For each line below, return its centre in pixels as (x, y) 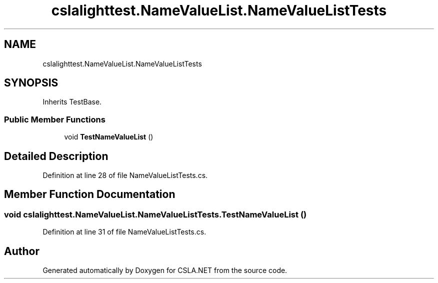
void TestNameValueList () (109, 137)
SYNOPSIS (31, 83)
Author (22, 251)
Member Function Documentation (90, 194)
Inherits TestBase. (72, 102)
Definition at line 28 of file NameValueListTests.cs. (125, 175)
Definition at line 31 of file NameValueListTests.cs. (124, 232)
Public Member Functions (55, 119)
